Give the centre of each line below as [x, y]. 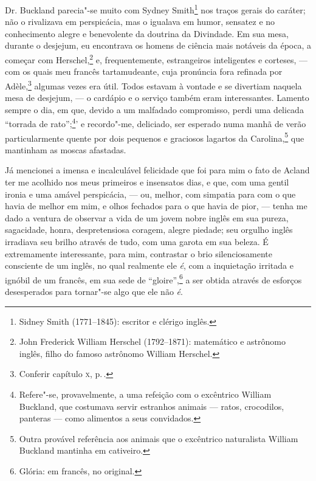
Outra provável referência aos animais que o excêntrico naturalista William [159, 438]
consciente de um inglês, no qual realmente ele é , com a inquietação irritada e [149, 265]
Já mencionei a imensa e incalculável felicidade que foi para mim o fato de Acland [157, 170]
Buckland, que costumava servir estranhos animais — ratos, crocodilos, [152, 406]
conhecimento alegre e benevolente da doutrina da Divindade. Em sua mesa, [147, 33]
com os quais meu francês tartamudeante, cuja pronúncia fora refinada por [144, 71]
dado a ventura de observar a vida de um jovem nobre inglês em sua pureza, [147, 217]
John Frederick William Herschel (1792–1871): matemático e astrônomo [152, 341]
